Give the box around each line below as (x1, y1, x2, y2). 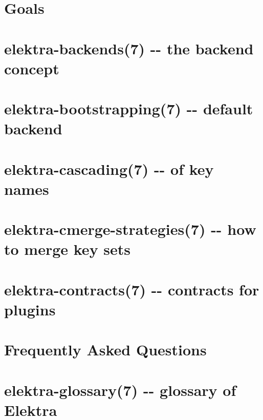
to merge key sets (4, 238, 131, 259)
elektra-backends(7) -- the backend (4, 37, 254, 58)
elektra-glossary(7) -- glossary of (4, 379, 236, 400)
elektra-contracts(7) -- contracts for (4, 278, 259, 299)
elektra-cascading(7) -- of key (4, 158, 214, 179)
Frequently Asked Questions (4, 339, 207, 360)
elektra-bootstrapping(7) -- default (4, 98, 253, 119)
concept (4, 57, 59, 78)
